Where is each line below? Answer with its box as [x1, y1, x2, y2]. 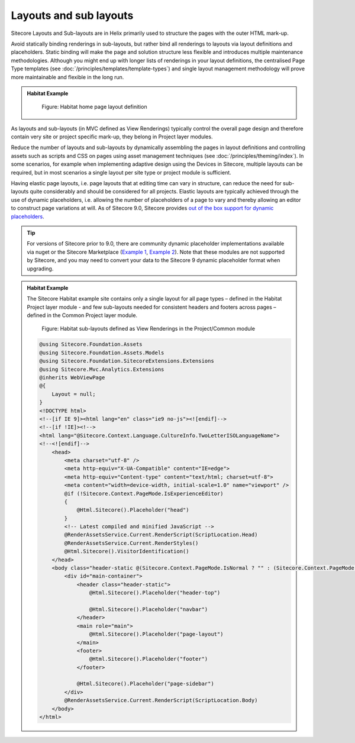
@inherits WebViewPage [39, 374, 105, 381]
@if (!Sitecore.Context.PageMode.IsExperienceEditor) [64, 490, 224, 497]
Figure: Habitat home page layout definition [41, 104, 147, 111]
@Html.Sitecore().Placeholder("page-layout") [89, 631, 224, 638]
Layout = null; [51, 390, 96, 398]
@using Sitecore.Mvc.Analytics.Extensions [39, 366, 164, 373]
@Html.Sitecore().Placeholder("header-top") [89, 589, 221, 596]
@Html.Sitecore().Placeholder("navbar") [89, 606, 208, 612]
